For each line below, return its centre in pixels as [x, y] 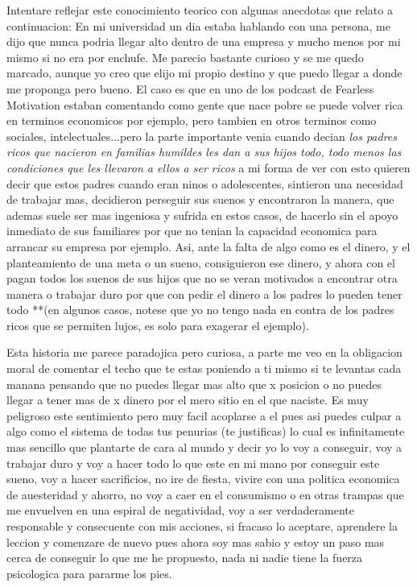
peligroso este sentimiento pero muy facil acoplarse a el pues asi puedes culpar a [204, 415]
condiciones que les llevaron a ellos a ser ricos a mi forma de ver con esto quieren [208, 167]
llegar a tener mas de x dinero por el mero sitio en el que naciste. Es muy [188, 400]
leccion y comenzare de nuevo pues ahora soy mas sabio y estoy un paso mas [196, 542]
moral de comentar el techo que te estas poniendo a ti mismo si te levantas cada [204, 368]
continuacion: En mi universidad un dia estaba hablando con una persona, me [198, 25]
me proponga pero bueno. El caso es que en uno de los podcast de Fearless [190, 88]
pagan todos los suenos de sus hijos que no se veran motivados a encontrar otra [202, 278]
